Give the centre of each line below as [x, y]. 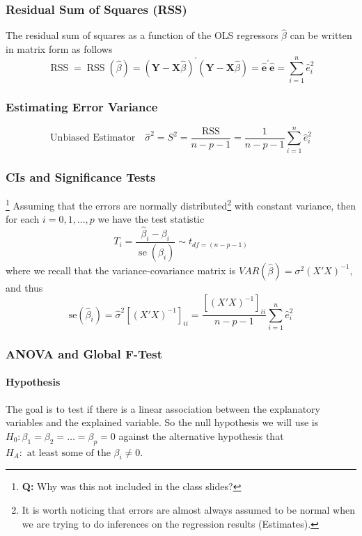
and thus [24, 287]
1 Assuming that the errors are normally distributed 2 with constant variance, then [181, 204]
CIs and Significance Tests [81, 176]
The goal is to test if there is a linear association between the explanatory [163, 408]
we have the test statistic [151, 219]
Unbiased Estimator [93, 138]
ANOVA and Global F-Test [84, 353]
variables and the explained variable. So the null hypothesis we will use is [162, 422]
